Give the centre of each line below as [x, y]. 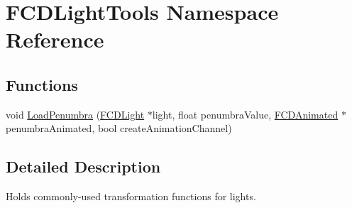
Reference [55, 39]
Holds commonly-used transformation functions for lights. [131, 196]
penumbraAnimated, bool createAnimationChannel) [119, 128]
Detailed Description [83, 166]
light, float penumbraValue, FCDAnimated [245, 114]
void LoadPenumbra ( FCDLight [75, 114]
